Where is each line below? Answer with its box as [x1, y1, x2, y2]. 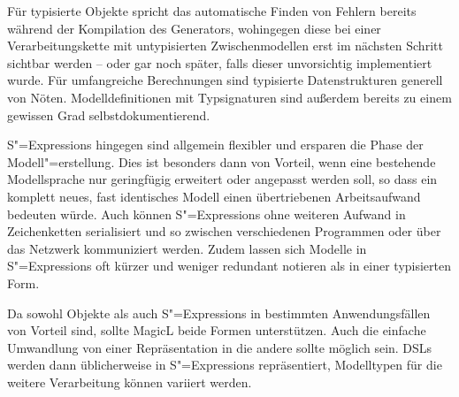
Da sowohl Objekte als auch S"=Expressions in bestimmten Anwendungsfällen [7, 303, 431, 322]
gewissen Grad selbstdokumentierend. [7, 105, 210, 124]
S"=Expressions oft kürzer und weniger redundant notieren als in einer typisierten [7, 256, 452, 275]
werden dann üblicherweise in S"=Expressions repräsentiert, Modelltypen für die [7, 355, 442, 374]
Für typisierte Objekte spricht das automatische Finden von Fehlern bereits [7, 2, 417, 19]
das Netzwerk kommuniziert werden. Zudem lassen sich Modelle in [7, 239, 367, 257]
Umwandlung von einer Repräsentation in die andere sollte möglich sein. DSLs [7, 338, 432, 356]
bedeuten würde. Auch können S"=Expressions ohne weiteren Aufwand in [7, 204, 406, 223]
